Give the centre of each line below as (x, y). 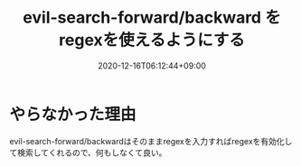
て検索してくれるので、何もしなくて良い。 (88, 152)
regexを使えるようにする (152, 40)
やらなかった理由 (73, 114)
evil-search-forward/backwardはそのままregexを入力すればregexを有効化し (151, 141)
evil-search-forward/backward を (152, 18)
